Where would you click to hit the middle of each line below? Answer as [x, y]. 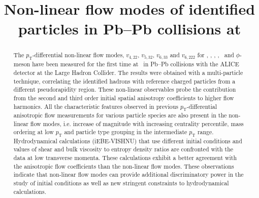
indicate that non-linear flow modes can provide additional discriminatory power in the [128, 174]
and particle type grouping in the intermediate [126, 132]
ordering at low [34, 132]
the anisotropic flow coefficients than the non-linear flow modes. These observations [124, 166]
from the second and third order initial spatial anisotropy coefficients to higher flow [124, 97]
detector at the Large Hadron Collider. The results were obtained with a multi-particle [128, 72]
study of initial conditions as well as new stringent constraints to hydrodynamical [121, 183]
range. [205, 132]
